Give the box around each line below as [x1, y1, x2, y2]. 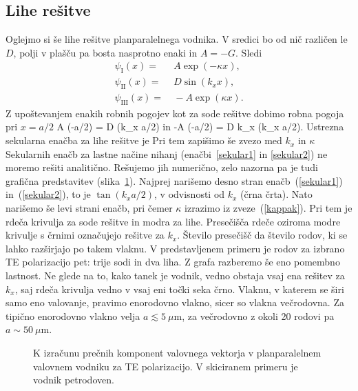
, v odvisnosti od [154, 187, 225, 201]
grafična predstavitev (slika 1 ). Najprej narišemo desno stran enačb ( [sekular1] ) [6, 173, 343, 188]
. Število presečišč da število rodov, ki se [177, 228, 348, 242]
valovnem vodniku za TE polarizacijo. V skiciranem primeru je [33, 359, 298, 373]
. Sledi [235, 45, 262, 59]
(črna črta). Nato [240, 187, 313, 201]
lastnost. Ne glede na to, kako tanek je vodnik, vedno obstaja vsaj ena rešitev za [6, 268, 345, 282]
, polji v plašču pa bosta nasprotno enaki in [13, 45, 198, 59]
